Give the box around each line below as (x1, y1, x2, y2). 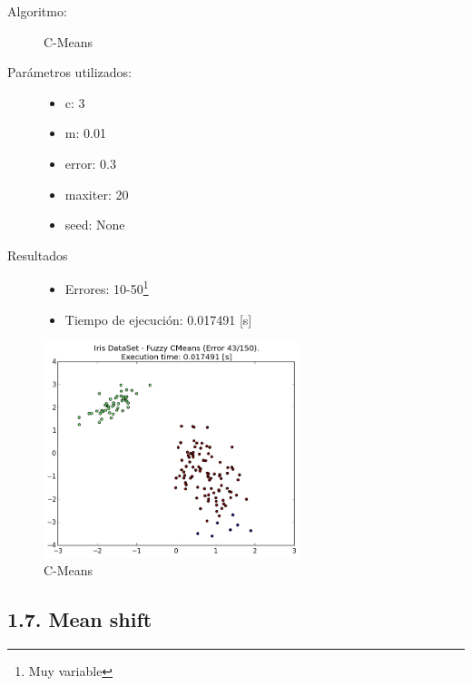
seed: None (64, 215, 125, 234)
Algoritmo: (7, 2, 67, 20)
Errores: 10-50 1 (64, 277, 149, 298)
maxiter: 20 (64, 184, 129, 203)
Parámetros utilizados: (7, 63, 132, 82)
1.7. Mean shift (7, 605, 152, 633)
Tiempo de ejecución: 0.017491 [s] (64, 309, 252, 328)
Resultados (7, 245, 68, 264)
